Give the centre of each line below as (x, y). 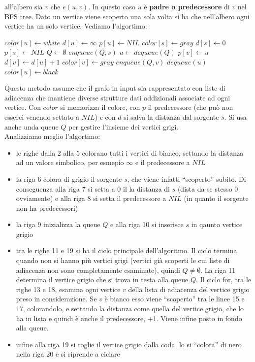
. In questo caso (112, 6)
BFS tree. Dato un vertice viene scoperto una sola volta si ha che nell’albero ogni (127, 16)
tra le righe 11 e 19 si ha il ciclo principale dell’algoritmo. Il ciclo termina (127, 250)
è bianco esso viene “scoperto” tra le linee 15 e (175, 299)
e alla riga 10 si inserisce (147, 224)
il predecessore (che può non (191, 107)
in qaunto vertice (217, 224)
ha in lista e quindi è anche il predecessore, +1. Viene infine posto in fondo (129, 318)
